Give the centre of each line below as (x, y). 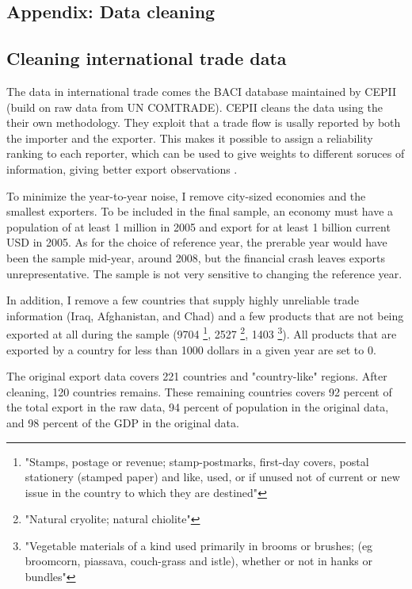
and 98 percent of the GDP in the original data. (123, 422)
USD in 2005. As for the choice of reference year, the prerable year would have (197, 242)
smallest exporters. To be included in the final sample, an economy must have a (200, 211)
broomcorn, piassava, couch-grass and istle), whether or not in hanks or (198, 561)
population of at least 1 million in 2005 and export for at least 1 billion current (198, 226)
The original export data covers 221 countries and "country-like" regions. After (197, 376)
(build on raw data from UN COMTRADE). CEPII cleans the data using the (195, 107)
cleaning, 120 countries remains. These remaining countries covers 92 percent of (199, 391)
